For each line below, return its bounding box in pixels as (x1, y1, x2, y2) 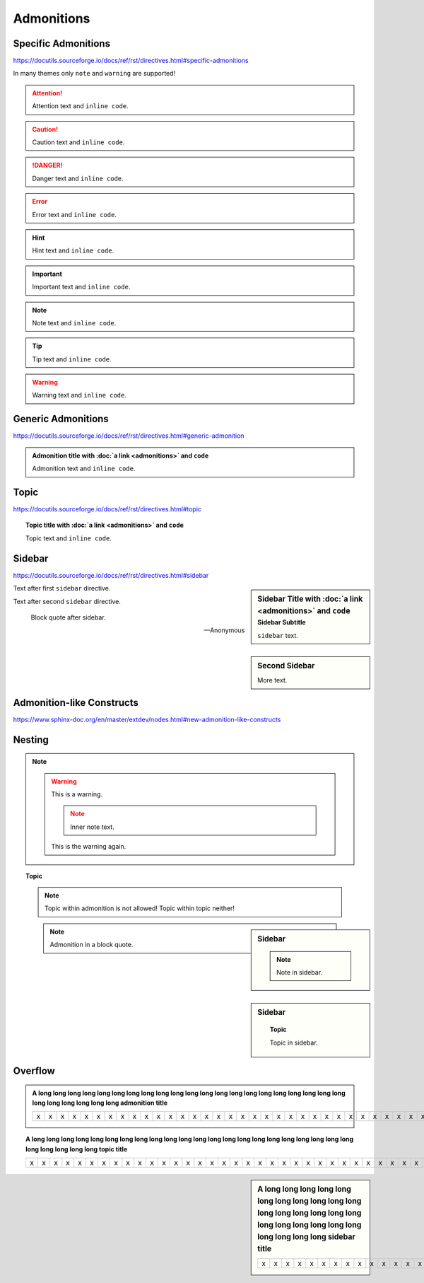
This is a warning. (51, 790, 102, 799)
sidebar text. (257, 631, 298, 639)
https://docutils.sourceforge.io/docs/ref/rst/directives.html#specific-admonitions (13, 57, 249, 65)
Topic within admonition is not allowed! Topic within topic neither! (45, 904, 235, 912)
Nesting (13, 733, 49, 745)
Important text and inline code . (32, 283, 131, 291)
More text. (257, 676, 288, 685)
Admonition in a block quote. (49, 941, 134, 949)
